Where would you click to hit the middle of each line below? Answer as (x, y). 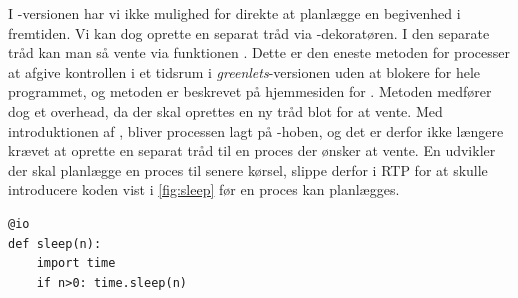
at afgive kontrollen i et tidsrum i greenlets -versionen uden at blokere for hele (244, 71)
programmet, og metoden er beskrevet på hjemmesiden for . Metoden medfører (250, 91)
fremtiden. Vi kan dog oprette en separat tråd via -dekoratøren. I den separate (249, 32)
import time (76, 263)
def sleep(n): (55, 243)
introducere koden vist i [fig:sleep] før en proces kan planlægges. (204, 189)
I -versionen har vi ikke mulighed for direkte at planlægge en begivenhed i (234, 13)
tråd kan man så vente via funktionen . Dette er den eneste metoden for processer (259, 52)
